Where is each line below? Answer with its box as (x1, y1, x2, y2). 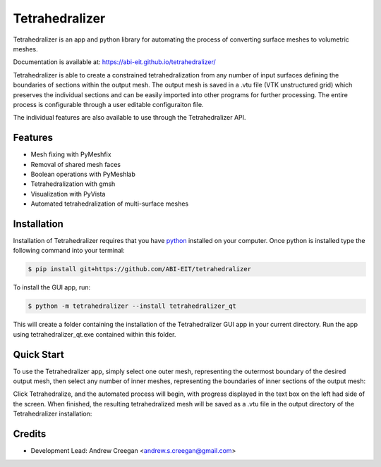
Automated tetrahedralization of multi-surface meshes (30, 199, 189, 208)
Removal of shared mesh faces (30, 160, 121, 168)
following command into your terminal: (13, 247, 125, 255)
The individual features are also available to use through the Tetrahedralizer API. (13, 113, 246, 122)
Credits (13, 428, 47, 440)
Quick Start (13, 349, 64, 361)
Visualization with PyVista (30, 189, 106, 198)
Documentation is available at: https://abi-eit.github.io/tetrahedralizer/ (13, 58, 216, 66)
